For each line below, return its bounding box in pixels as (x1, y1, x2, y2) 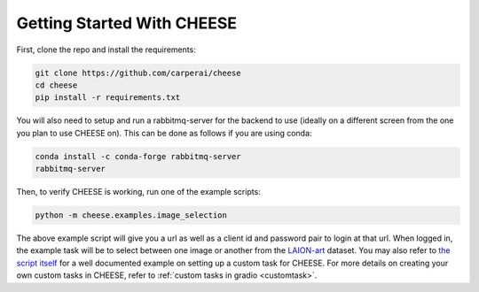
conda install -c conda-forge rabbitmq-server (35, 151, 241, 161)
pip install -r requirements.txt (35, 93, 181, 103)
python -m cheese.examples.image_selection (35, 211, 228, 220)
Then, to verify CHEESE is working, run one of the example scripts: (16, 187, 261, 197)
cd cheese (35, 80, 78, 90)
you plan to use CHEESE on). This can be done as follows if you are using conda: (16, 127, 312, 138)
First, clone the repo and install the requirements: (16, 44, 197, 55)
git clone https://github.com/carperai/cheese (35, 67, 241, 78)
